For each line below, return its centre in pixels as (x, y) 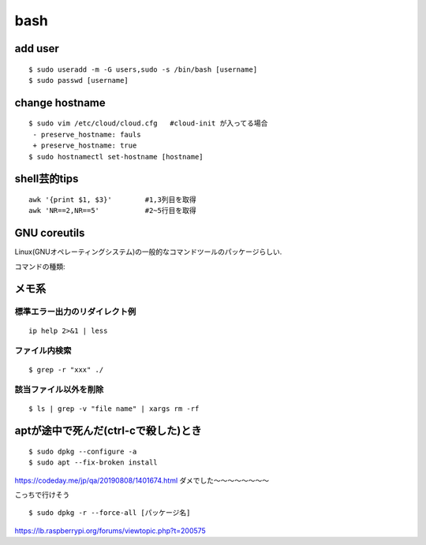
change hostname (60, 103)
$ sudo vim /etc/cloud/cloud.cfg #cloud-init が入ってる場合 (148, 123)
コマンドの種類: (40, 266)
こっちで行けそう (42, 495)
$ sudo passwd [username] (79, 80)
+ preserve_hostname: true (85, 146)
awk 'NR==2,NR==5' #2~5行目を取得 (112, 211)
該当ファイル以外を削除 (59, 390)
